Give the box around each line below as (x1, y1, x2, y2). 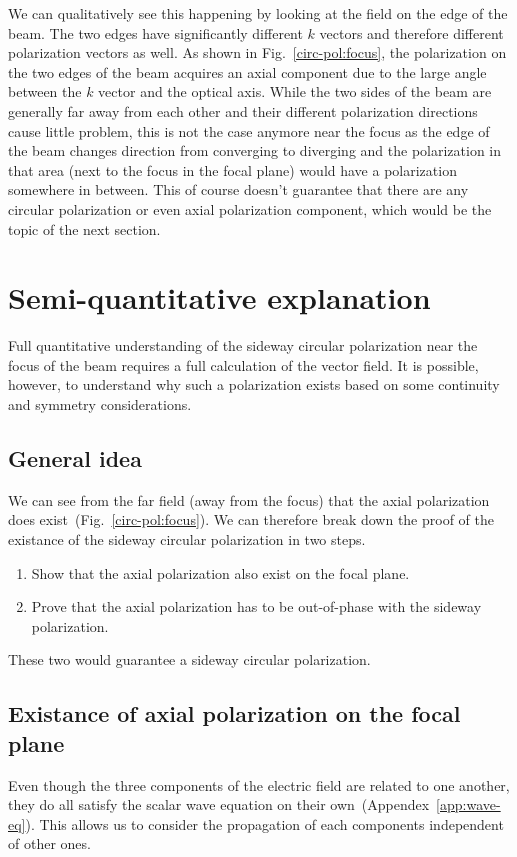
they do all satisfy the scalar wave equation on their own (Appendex (8, 794, 430, 815)
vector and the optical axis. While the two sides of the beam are (98, 81, 492, 102)
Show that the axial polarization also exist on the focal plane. (31, 562, 410, 583)
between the (8, 81, 82, 102)
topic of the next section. (8, 218, 161, 239)
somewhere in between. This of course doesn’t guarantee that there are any (8, 179, 469, 200)
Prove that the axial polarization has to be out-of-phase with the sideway (31, 596, 482, 617)
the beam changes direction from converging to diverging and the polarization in (8, 140, 502, 161)
